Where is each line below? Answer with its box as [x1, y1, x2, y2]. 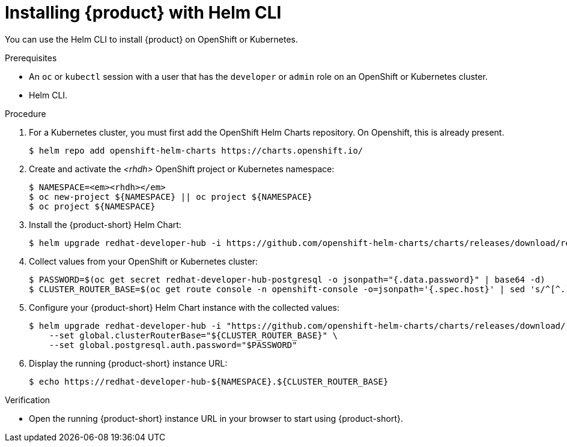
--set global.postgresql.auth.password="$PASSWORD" [49, 340, 297, 350]
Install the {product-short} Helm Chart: [29, 219, 181, 230]
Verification [5, 394, 50, 405]
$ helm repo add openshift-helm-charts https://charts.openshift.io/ [29, 145, 363, 155]
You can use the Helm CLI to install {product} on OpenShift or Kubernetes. [5, 34, 299, 44]
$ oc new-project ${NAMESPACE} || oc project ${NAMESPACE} [29, 191, 313, 202]
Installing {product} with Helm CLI [5, 2, 282, 23]
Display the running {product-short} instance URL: [29, 358, 228, 368]
